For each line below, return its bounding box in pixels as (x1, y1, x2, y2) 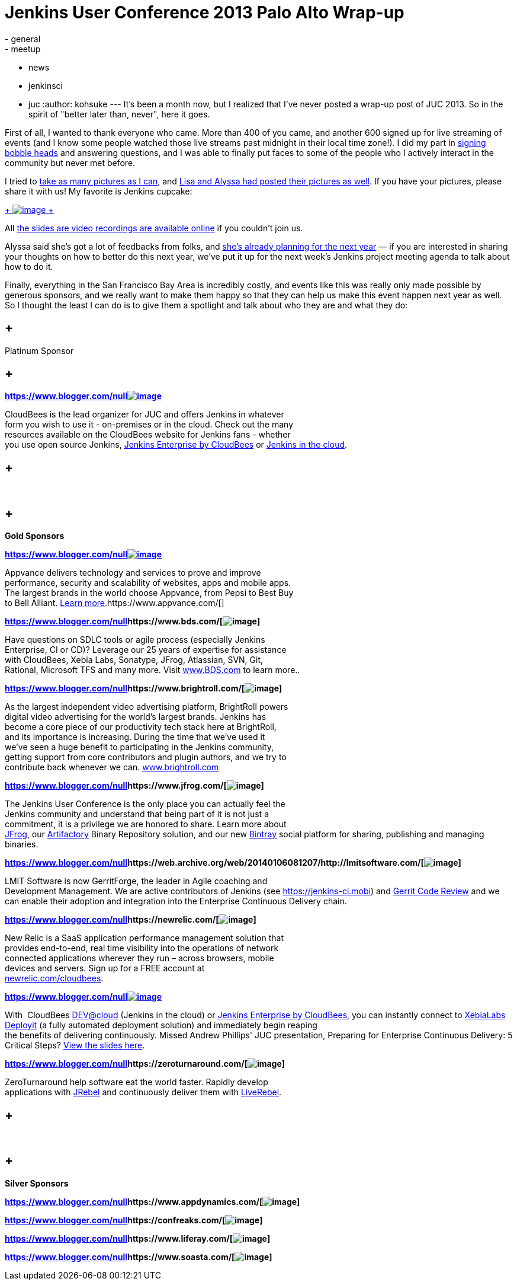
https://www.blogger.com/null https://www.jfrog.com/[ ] (5, 780, 264, 791)
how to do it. (5, 261, 53, 272)
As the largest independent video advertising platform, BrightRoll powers (5, 702, 288, 712)
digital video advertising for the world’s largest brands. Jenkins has (5, 712, 266, 722)
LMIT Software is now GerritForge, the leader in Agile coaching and (5, 876, 268, 887)
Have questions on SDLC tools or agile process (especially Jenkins (5, 634, 265, 645)
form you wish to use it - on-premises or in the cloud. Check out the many (5, 419, 294, 430)
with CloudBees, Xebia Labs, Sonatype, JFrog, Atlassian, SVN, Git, (5, 655, 264, 665)
